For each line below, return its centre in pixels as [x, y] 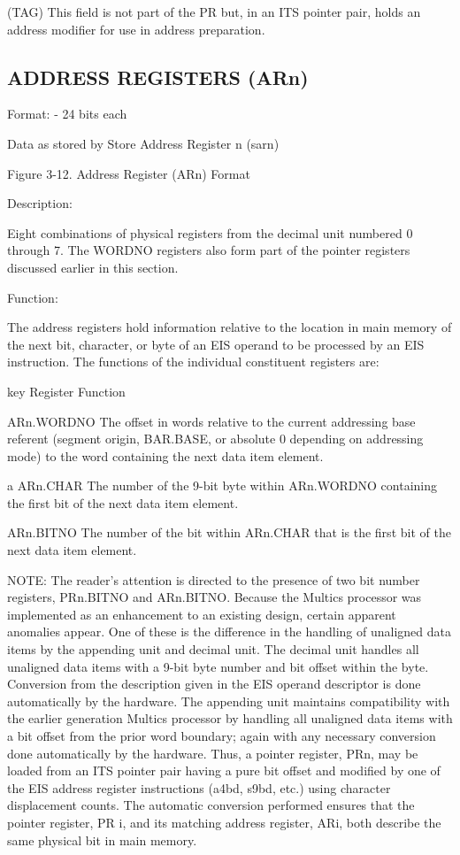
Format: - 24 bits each [67, 114]
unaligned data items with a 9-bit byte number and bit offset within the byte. [218, 666]
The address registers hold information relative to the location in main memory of [230, 327]
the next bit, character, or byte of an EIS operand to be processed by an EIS [216, 344]
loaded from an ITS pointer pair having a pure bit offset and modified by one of [224, 770]
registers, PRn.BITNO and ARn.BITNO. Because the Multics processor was [215, 597]
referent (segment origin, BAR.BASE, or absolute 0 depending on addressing [215, 439]
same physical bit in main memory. [102, 840]
